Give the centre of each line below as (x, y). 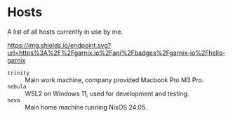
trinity (19, 73)
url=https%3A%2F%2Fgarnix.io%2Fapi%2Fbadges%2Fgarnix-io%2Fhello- (116, 53)
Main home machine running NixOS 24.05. (86, 107)
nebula (17, 86)
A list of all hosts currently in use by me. (65, 32)
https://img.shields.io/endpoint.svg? (59, 45)
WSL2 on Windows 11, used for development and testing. (107, 93)
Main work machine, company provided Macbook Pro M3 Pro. (114, 80)
